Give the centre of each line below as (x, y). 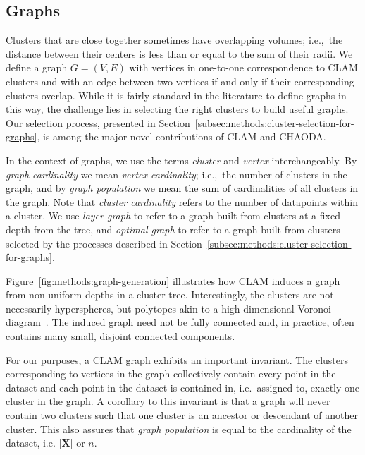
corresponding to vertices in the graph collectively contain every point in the (171, 374)
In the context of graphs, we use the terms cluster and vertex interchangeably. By (181, 160)
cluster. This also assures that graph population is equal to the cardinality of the (179, 429)
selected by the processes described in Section (104, 243)
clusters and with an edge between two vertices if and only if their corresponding (180, 81)
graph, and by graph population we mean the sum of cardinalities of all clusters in (182, 188)
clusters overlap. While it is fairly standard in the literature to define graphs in (176, 95)
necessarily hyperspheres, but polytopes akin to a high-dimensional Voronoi (168, 308)
